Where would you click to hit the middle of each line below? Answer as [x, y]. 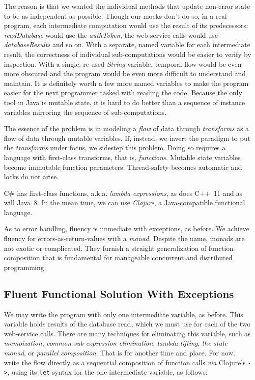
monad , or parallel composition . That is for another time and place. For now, [120, 353]
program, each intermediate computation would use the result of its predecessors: [126, 25]
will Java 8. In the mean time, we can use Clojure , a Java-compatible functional [125, 203]
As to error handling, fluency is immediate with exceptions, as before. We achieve [127, 229]
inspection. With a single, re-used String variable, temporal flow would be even [123, 64]
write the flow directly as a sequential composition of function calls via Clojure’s [125, 362]
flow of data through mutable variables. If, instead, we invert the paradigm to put [127, 138]
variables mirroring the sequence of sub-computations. [85, 112]
